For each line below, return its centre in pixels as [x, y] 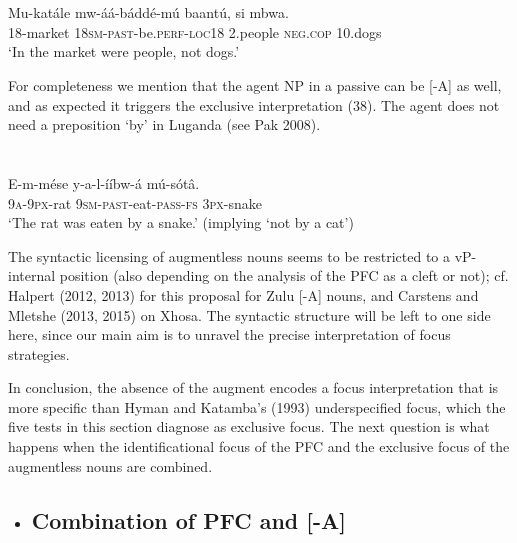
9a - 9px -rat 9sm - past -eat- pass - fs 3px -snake [135, 202]
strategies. [39, 353]
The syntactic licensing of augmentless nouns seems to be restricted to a [229, 255]
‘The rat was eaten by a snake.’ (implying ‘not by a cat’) [181, 222]
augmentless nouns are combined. [110, 465]
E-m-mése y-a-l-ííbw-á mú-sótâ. [104, 182]
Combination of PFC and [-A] [188, 519]
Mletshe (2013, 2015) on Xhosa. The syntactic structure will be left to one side [249, 314]
